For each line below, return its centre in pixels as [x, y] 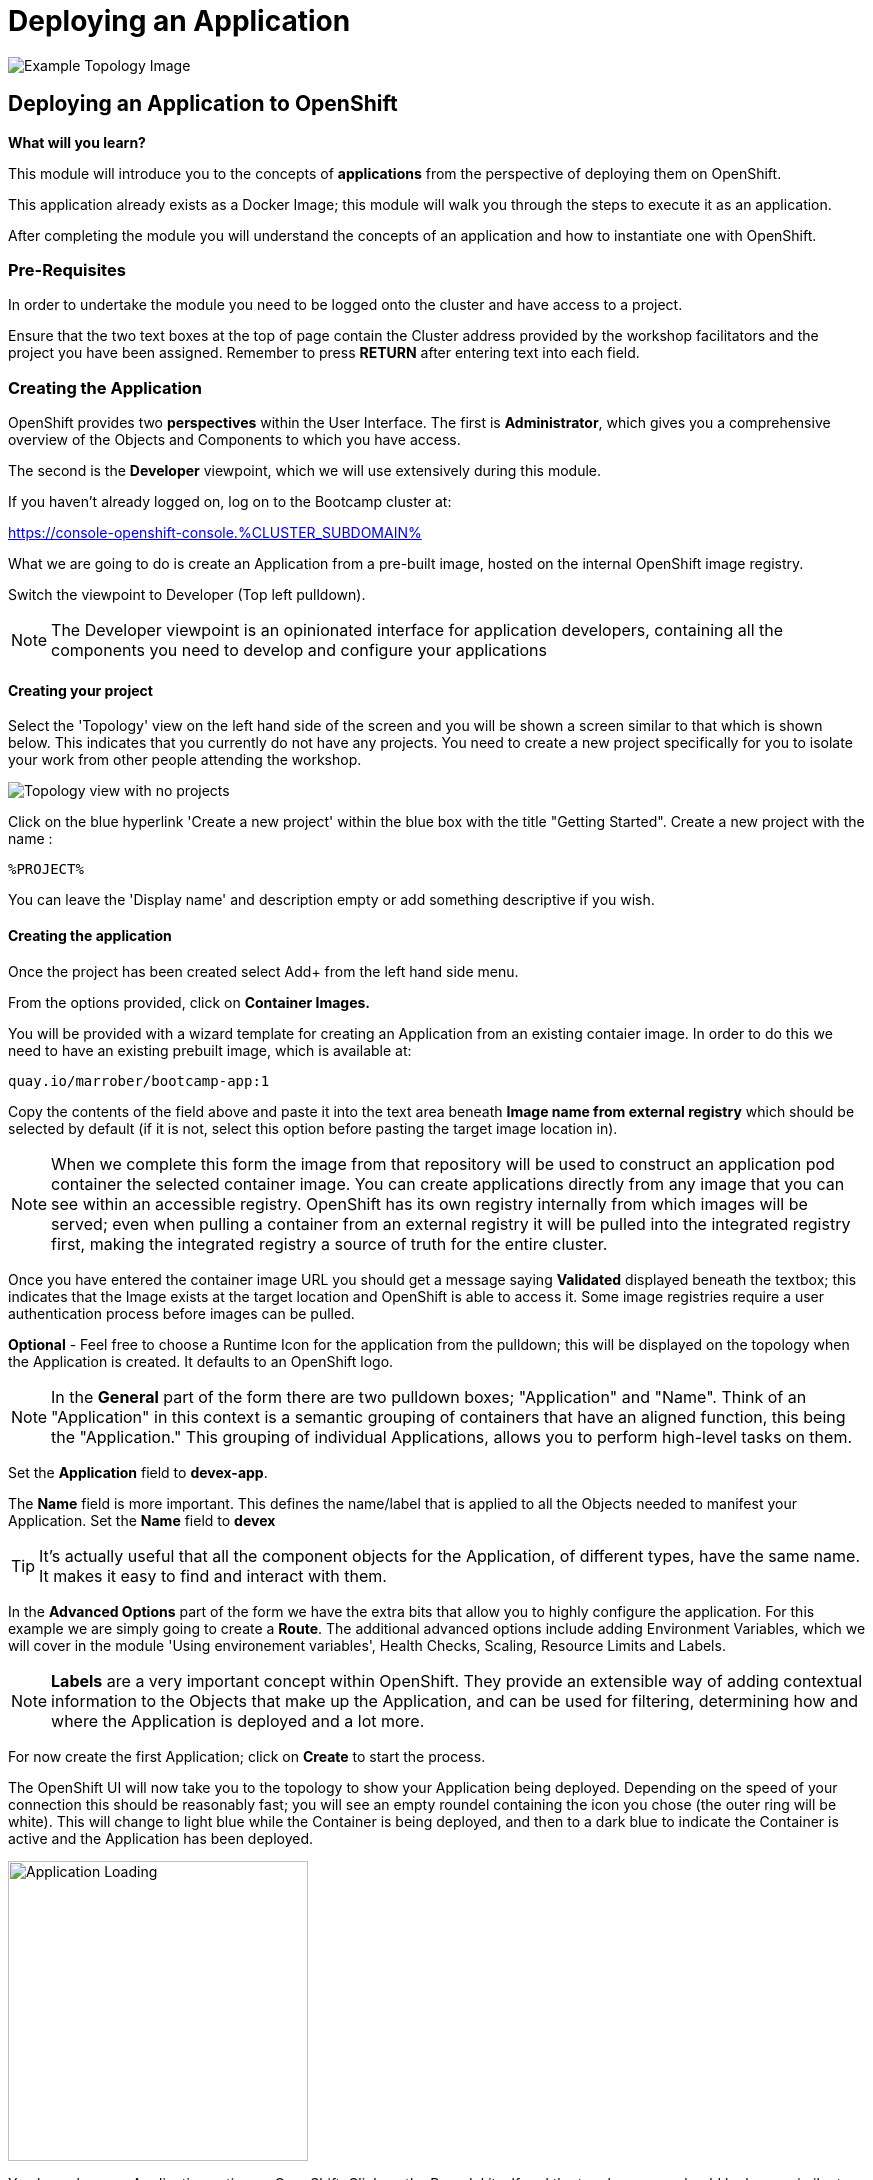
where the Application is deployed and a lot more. [238, 1720]
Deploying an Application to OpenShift [203, 104]
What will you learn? [77, 142]
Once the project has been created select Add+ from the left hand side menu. [263, 971]
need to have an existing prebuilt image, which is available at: [210, 1050]
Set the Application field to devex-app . [138, 1472]
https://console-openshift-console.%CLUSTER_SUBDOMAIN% [215, 533]
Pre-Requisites [67, 269]
